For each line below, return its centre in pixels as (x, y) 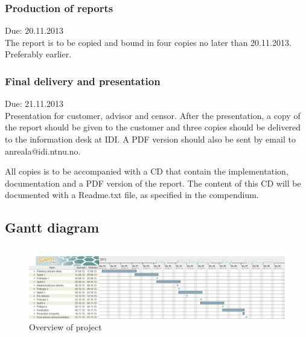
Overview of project (65, 327)
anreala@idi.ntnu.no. (43, 151)
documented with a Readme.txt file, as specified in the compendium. (132, 195)
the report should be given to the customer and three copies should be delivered (153, 127)
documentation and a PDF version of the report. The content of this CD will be (153, 183)
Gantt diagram (52, 227)
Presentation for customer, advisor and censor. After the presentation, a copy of (153, 115)
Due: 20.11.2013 (34, 30)
